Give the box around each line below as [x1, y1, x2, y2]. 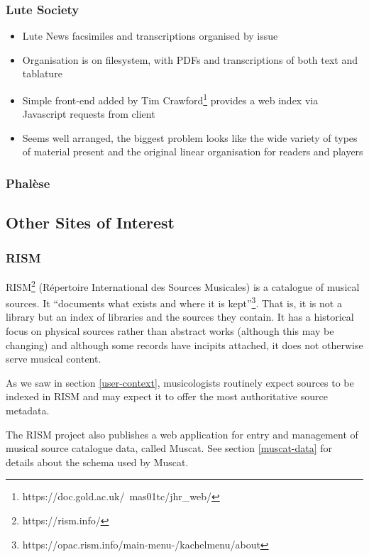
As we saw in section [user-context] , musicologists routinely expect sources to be [6, 375, 354, 390]
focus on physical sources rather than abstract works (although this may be [6, 323, 334, 338]
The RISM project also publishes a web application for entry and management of [6, 426, 358, 441]
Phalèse [6, 174, 50, 192]
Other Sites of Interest [6, 211, 175, 233]
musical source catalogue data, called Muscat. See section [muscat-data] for [6, 441, 333, 456]
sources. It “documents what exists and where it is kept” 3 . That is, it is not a [6, 294, 342, 310]
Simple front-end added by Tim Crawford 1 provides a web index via [22, 91, 319, 107]
